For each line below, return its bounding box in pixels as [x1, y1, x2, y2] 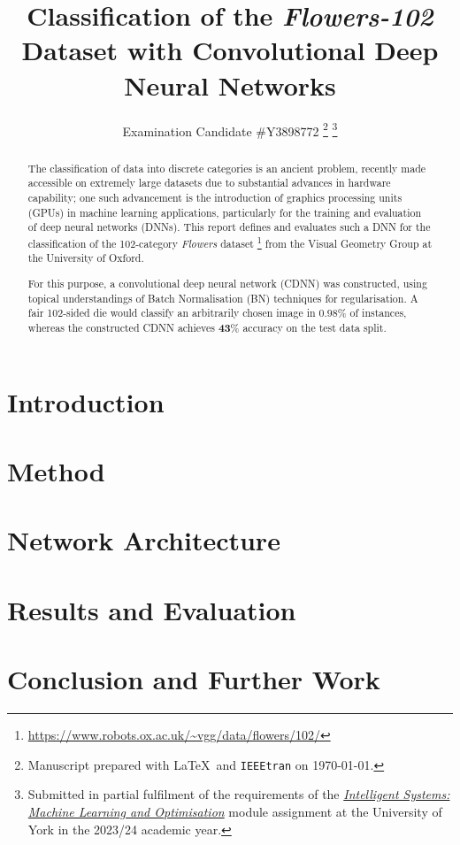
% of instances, [337, 305, 407, 320]
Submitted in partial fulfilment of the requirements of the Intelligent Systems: [27, 785, 450, 803]
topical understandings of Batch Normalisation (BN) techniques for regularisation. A [27, 290, 418, 305]
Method [7, 453, 105, 488]
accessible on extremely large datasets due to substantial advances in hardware [27, 175, 391, 190]
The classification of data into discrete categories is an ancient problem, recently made [27, 160, 426, 175]
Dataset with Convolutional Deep [21, 32, 439, 68]
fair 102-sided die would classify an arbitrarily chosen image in [27, 305, 316, 320]
